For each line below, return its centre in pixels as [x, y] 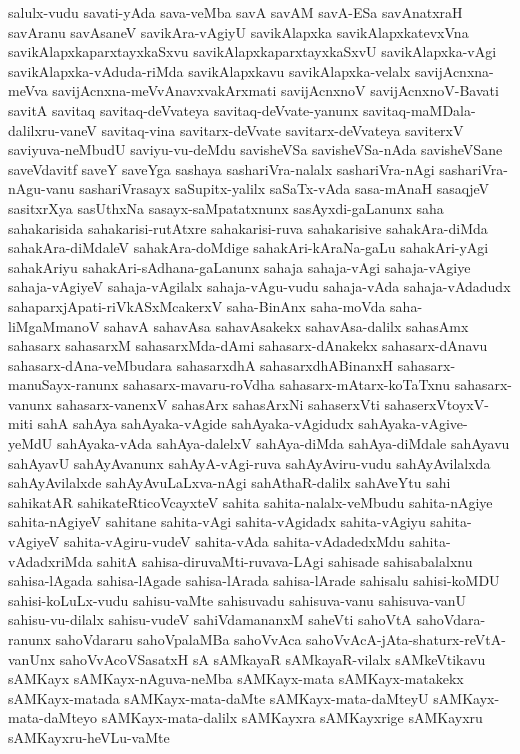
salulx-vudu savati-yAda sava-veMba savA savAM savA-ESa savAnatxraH [235, 12]
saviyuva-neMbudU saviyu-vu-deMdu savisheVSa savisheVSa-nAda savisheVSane [255, 149]
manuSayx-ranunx [63, 384]
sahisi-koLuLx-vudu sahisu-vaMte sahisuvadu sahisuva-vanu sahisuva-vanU [237, 599]
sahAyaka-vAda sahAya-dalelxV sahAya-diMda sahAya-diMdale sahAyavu [283, 443]
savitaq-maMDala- [419, 109]
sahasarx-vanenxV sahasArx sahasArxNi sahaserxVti [218, 403]
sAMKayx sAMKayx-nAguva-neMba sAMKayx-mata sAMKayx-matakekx [236, 678]
